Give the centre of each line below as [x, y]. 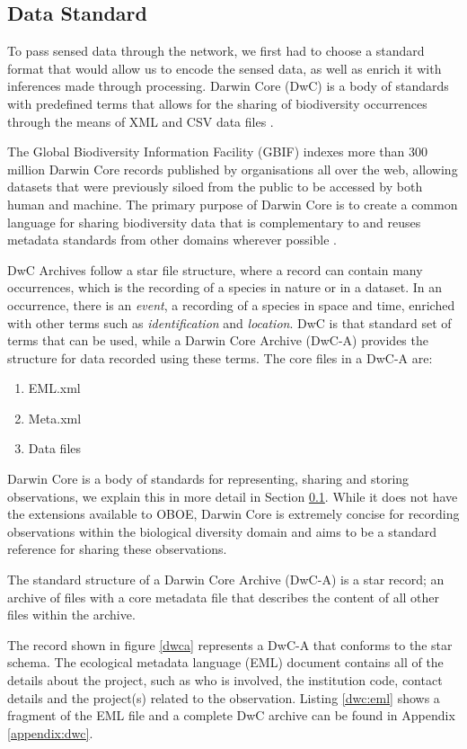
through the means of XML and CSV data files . [141, 121]
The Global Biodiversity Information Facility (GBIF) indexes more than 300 [217, 152]
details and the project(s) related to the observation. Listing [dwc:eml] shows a [224, 697]
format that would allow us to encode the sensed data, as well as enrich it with [225, 68]
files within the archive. [71, 615]
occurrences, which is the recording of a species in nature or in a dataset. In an [225, 287]
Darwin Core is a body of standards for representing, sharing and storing [208, 479]
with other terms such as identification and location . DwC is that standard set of [229, 322]
